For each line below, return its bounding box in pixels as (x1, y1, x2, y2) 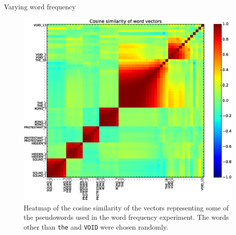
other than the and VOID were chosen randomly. (24, 221, 168, 232)
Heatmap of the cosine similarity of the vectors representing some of (24, 202, 229, 212)
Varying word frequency (4, 1, 76, 11)
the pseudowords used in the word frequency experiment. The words (24, 212, 229, 222)
